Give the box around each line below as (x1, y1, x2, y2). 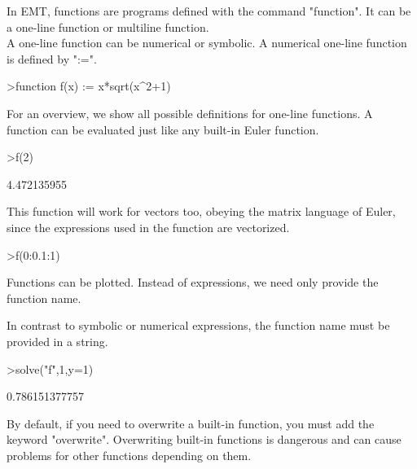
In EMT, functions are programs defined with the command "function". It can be (7, 2, 411, 19)
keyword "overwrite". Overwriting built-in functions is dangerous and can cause (7, 431, 402, 448)
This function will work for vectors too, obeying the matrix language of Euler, (7, 203, 396, 220)
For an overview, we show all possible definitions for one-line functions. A (7, 104, 373, 121)
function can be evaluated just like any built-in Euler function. (7, 121, 319, 138)
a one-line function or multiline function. (7, 18, 209, 35)
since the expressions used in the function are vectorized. (7, 218, 290, 235)
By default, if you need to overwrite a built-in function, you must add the (7, 414, 375, 432)
